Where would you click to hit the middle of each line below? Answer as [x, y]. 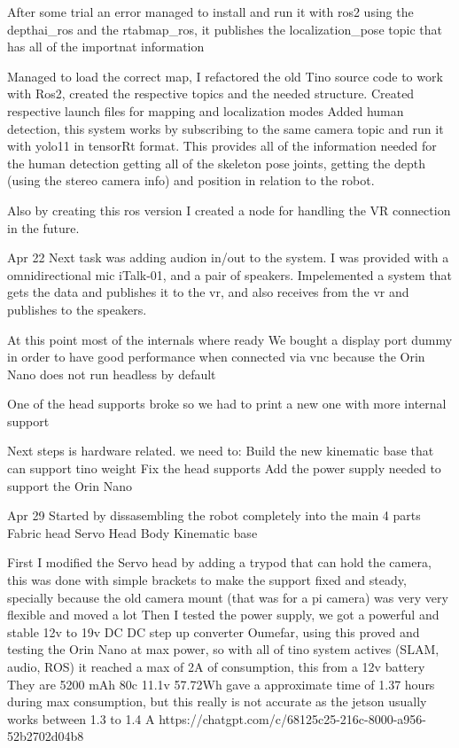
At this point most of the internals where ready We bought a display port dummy [230, 339]
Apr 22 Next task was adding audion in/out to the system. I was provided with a [228, 257]
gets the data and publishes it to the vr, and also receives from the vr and [208, 292]
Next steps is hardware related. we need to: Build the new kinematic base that [221, 451]
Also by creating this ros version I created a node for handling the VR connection [229, 210]
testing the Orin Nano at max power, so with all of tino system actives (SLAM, [223, 649]
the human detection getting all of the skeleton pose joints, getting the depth [216, 163]
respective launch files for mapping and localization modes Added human [206, 110]
